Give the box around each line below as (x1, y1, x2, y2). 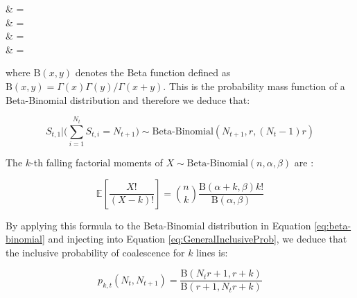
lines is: (196, 245, 228, 259)
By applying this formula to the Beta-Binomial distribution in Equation (6, 218, 311, 232)
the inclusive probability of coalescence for (6, 245, 185, 259)
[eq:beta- (314, 218, 351, 232)
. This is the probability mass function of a (163, 78, 345, 93)
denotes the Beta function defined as (75, 65, 231, 80)
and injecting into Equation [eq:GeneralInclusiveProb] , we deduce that (48, 231, 347, 246)
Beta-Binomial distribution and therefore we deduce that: (6, 92, 250, 107)
